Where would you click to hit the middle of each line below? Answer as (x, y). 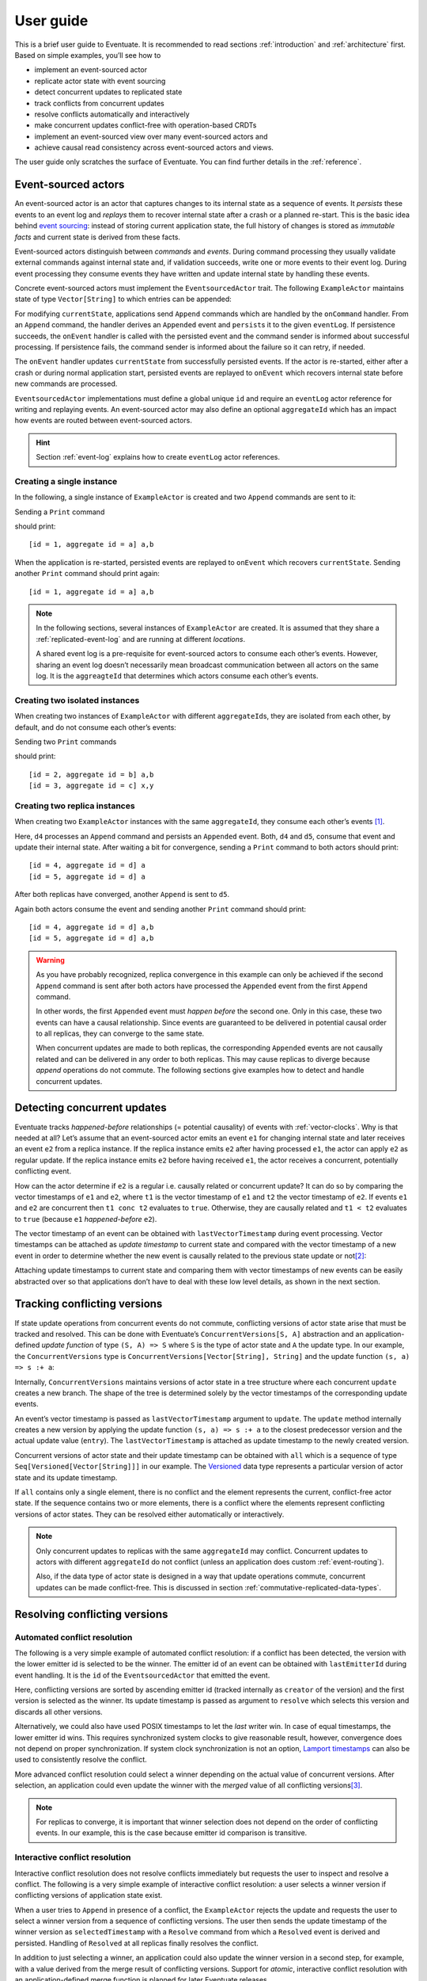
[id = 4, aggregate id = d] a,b (91, 927)
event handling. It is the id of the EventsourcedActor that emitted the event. (142, 1675)
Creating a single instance (66, 481)
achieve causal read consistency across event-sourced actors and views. (154, 147)
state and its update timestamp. (66, 1477)
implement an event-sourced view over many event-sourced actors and (151, 136)
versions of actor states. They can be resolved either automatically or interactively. (149, 1514)
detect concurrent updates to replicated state (108, 92)
